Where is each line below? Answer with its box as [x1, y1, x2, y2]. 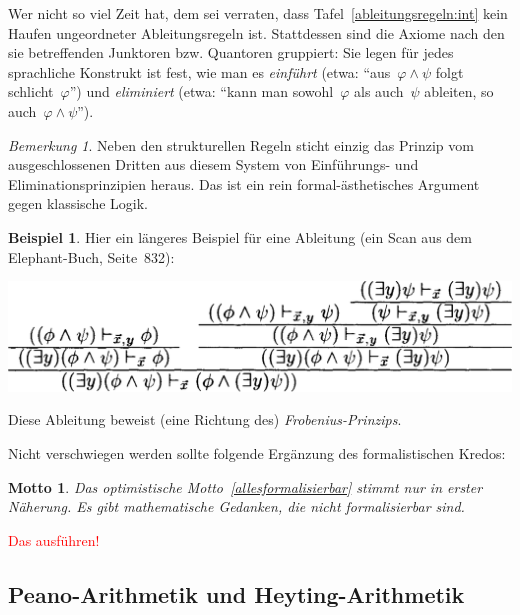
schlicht [8, 81, 54, 102]
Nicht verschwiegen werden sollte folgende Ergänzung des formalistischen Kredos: [8, 443, 506, 464]
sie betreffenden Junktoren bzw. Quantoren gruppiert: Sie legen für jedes [8, 42, 454, 63]
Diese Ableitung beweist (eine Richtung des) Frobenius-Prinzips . [8, 409, 402, 430]
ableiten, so [424, 81, 494, 102]
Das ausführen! [8, 529, 100, 550]
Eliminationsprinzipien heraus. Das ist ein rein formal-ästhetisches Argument [8, 173, 480, 194]
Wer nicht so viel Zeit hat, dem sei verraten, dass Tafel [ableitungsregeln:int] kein [8, 3, 508, 23]
